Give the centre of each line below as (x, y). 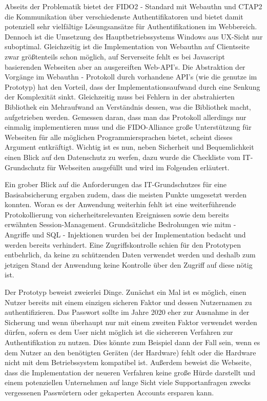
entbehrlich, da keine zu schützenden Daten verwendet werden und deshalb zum (130, 255)
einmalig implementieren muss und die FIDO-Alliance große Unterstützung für (128, 127)
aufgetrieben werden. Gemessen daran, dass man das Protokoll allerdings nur (126, 117)
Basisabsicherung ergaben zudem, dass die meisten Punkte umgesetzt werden (126, 194)
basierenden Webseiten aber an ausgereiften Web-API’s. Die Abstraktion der (125, 66)
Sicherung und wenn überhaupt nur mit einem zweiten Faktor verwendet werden (131, 322)
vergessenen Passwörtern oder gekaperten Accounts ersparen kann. (109, 392)
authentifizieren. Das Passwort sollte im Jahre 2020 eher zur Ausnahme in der (127, 312)
